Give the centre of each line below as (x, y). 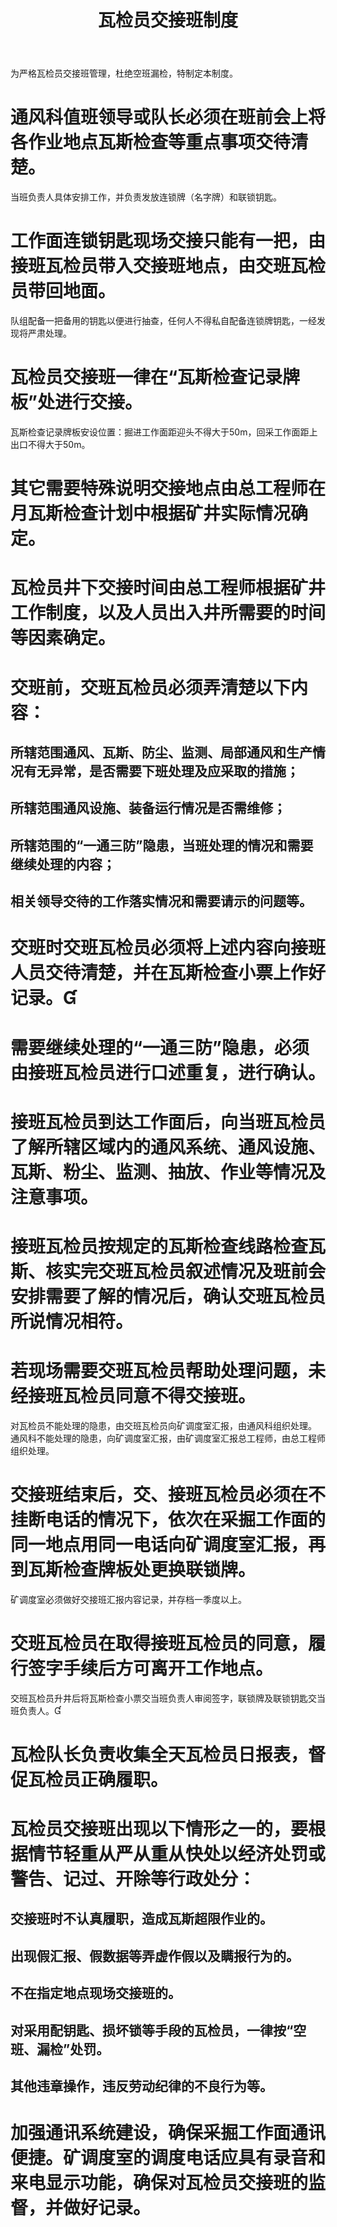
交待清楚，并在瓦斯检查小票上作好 (186, 973)
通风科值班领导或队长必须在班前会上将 (168, 117)
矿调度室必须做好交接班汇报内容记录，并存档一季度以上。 (128, 1599)
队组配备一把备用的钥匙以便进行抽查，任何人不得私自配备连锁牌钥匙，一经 (163, 321)
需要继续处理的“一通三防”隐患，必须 (160, 1047)
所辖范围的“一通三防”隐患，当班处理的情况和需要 (162, 845)
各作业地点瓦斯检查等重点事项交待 (151, 142)
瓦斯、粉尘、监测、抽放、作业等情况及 (168, 1172)
